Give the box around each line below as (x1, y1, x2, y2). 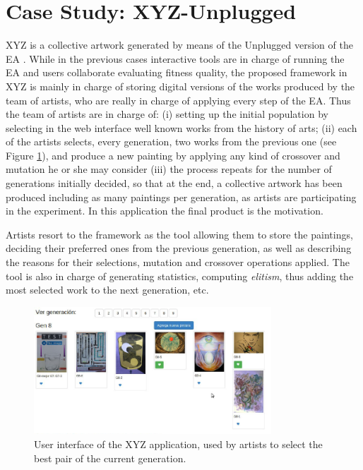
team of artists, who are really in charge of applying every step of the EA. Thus (6, 92, 351, 107)
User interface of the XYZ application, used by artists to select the (34, 437, 323, 452)
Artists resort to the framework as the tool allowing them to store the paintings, (6, 227, 353, 241)
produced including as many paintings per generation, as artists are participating (6, 189, 357, 204)
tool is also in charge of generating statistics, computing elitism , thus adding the (6, 268, 354, 283)
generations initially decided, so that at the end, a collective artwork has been (6, 176, 343, 191)
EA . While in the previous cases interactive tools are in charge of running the (6, 51, 345, 66)
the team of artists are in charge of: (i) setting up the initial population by (6, 107, 328, 121)
